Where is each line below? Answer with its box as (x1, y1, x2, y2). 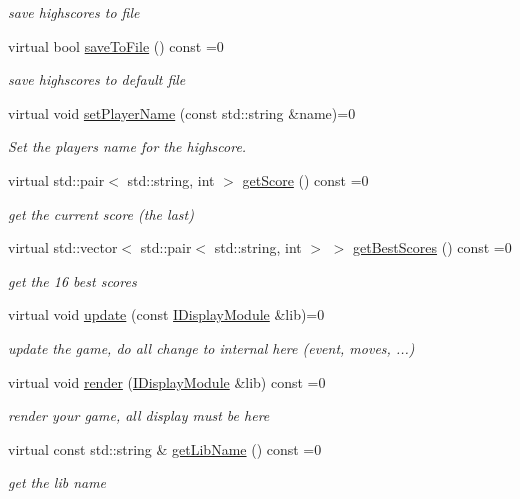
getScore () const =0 (242, 169, 369, 190)
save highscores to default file (8, 69, 186, 90)
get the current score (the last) (8, 203, 194, 224)
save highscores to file (8, 2, 140, 22)
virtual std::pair (8, 169, 105, 190)
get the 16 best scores (8, 270, 137, 291)
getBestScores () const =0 (353, 237, 512, 258)
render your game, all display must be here (8, 405, 270, 426)
